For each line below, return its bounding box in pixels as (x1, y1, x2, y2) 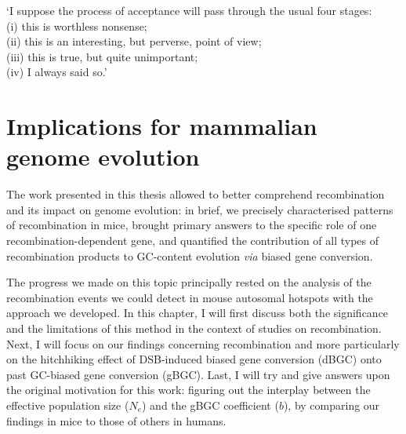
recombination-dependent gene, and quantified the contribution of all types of (6, 232, 379, 249)
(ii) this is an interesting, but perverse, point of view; (6, 33, 262, 49)
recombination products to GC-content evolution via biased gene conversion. (6, 247, 373, 264)
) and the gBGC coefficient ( (142, 397, 279, 413)
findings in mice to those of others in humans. (6, 412, 227, 429)
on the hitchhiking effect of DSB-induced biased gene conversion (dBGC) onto (6, 351, 382, 367)
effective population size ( (6, 397, 129, 413)
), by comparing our (283, 397, 380, 413)
